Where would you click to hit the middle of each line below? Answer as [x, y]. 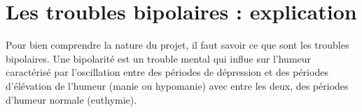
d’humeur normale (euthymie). [71, 99]
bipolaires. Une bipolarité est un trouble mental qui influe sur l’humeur [159, 58]
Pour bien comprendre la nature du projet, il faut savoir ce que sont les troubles [177, 45]
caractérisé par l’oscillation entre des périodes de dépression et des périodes [167, 72]
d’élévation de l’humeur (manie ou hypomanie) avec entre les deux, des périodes [177, 85]
